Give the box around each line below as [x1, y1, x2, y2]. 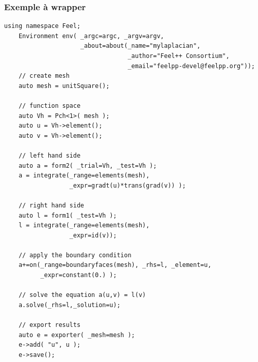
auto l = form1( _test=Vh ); [18, 212, 117, 219]
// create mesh [18, 72, 70, 80]
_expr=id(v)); [69, 231, 117, 239]
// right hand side [18, 201, 84, 209]
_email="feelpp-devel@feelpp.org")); [127, 62, 255, 70]
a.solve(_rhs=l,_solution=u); [18, 301, 121, 309]
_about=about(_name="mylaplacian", [80, 42, 201, 50]
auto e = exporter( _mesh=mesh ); [18, 331, 135, 339]
